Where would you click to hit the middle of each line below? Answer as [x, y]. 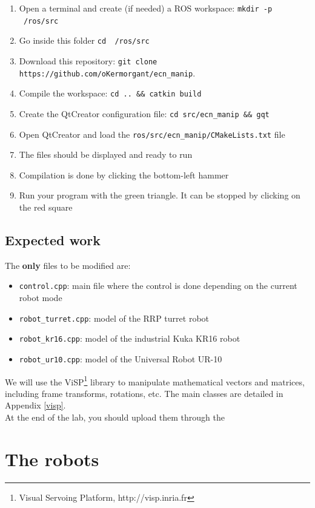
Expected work [53, 240]
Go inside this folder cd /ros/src [84, 40]
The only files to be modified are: [68, 265]
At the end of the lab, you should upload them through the [115, 417]
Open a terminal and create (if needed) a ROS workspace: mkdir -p [146, 8]
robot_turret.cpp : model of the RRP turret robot [114, 318]
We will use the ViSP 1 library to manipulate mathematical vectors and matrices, [155, 381]
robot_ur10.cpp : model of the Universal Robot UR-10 [121, 358]
